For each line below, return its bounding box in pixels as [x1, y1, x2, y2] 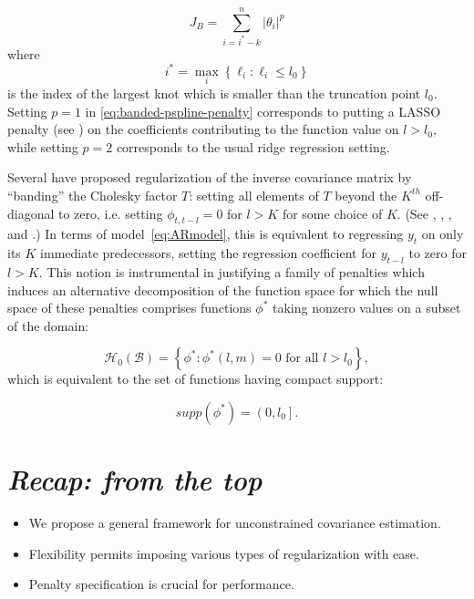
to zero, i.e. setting [58, 203, 163, 222]
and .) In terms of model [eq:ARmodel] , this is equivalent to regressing [7, 224, 404, 243]
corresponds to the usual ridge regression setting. [116, 137, 390, 156]
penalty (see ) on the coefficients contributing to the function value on [7, 119, 399, 139]
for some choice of [282, 203, 383, 222]
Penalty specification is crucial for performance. [28, 574, 294, 594]
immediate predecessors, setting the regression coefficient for [40, 243, 376, 263]
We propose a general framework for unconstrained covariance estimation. [28, 513, 441, 532]
